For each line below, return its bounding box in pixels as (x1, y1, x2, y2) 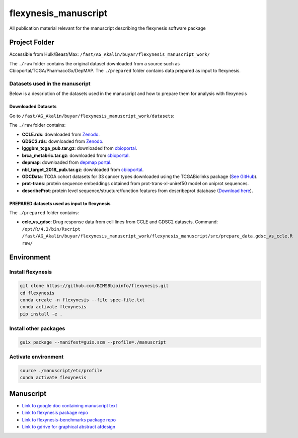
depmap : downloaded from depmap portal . (22, 159, 112, 165)
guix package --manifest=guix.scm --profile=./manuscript (20, 339, 166, 345)
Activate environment (9, 354, 64, 361)
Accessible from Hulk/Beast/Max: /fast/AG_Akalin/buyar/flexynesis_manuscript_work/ (9, 51, 210, 57)
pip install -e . (20, 311, 63, 317)
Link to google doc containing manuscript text (22, 402, 118, 408)
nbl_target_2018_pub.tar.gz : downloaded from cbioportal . (22, 166, 144, 172)
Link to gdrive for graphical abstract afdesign (22, 424, 116, 430)
